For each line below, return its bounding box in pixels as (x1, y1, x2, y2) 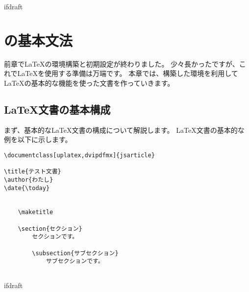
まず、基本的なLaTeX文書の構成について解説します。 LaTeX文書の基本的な (4, 124, 245, 135)
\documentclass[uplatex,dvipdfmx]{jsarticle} (4, 151, 155, 159)
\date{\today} (4, 184, 50, 192)
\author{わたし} (4, 176, 53, 183)
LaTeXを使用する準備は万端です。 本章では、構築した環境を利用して (17, 68, 238, 78)
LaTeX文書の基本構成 (4, 101, 111, 117)
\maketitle (18, 209, 53, 216)
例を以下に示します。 (4, 134, 72, 145)
